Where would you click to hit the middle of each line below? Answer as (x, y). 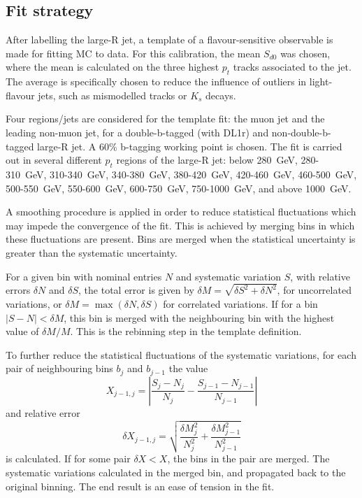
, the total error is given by (136, 290)
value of (22, 331)
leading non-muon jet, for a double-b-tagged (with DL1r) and (137, 132)
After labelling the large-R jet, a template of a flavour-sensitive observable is (169, 40)
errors (18, 290)
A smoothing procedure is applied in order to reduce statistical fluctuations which (181, 212)
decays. (221, 95)
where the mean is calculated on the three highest (113, 67)
